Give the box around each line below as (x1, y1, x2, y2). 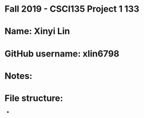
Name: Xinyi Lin (4, 26, 70, 37)
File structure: (4, 93, 63, 103)
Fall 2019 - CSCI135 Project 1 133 (4, 3, 140, 15)
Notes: (4, 70, 33, 81)
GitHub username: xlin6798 (4, 48, 120, 59)
